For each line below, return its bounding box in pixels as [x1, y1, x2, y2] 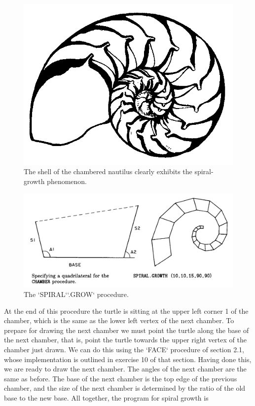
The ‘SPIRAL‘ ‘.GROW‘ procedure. [24, 289, 129, 299]
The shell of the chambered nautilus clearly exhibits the [24, 166, 192, 177]
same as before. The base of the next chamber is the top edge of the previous [4, 373, 237, 383]
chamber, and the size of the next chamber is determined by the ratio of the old [4, 383, 246, 393]
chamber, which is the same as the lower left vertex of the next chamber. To [4, 315, 234, 326]
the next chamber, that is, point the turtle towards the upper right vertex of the [4, 334, 247, 345]
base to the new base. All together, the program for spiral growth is [4, 393, 209, 403]
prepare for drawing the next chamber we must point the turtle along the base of [4, 325, 249, 335]
